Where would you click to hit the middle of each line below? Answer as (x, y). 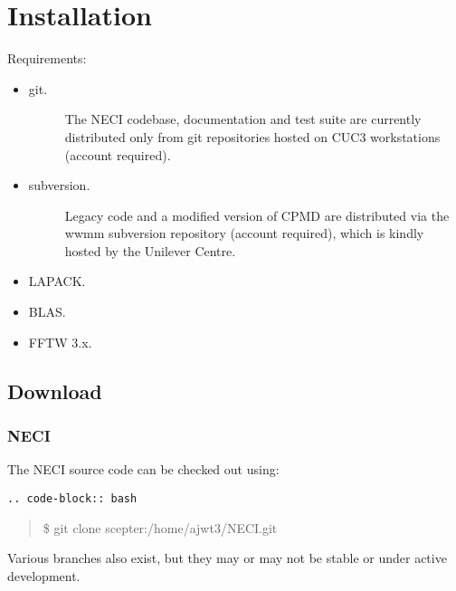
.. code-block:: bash (72, 498)
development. (44, 575)
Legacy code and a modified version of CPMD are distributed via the (257, 215)
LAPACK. (57, 281)
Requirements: (47, 58)
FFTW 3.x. (60, 342)
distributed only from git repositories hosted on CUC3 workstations (252, 136)
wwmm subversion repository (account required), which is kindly (244, 233)
